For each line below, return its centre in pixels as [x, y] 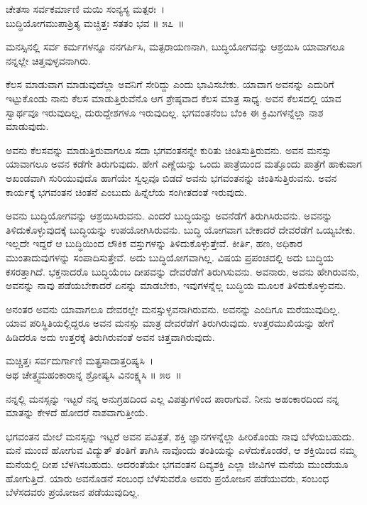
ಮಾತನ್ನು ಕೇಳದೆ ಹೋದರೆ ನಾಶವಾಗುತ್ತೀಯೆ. [77, 412]
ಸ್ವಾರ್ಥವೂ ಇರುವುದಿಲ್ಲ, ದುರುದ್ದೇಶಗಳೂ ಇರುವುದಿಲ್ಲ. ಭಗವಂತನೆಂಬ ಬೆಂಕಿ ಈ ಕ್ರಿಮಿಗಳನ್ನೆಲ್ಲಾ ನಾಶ [165, 112]
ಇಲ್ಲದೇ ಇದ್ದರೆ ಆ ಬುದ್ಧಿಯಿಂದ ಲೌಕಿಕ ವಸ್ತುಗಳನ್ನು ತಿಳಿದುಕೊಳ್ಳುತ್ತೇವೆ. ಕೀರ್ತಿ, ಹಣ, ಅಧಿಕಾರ [154, 243]
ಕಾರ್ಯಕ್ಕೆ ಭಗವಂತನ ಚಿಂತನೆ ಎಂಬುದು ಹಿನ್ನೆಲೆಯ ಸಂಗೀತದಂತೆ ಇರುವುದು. [126, 191]
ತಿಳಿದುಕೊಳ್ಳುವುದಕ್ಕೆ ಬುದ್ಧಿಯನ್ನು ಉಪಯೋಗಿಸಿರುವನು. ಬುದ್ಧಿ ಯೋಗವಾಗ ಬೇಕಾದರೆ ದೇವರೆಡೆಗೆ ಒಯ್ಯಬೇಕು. [181, 229]
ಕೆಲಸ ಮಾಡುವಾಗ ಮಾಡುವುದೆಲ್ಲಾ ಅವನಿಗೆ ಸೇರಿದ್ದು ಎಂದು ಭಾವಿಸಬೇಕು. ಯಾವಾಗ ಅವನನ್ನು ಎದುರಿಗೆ [170, 84]
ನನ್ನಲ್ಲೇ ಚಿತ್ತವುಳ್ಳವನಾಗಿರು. [48, 60]
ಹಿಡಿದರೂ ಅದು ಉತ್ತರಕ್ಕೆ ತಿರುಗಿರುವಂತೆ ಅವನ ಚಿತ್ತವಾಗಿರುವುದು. [110, 336]
